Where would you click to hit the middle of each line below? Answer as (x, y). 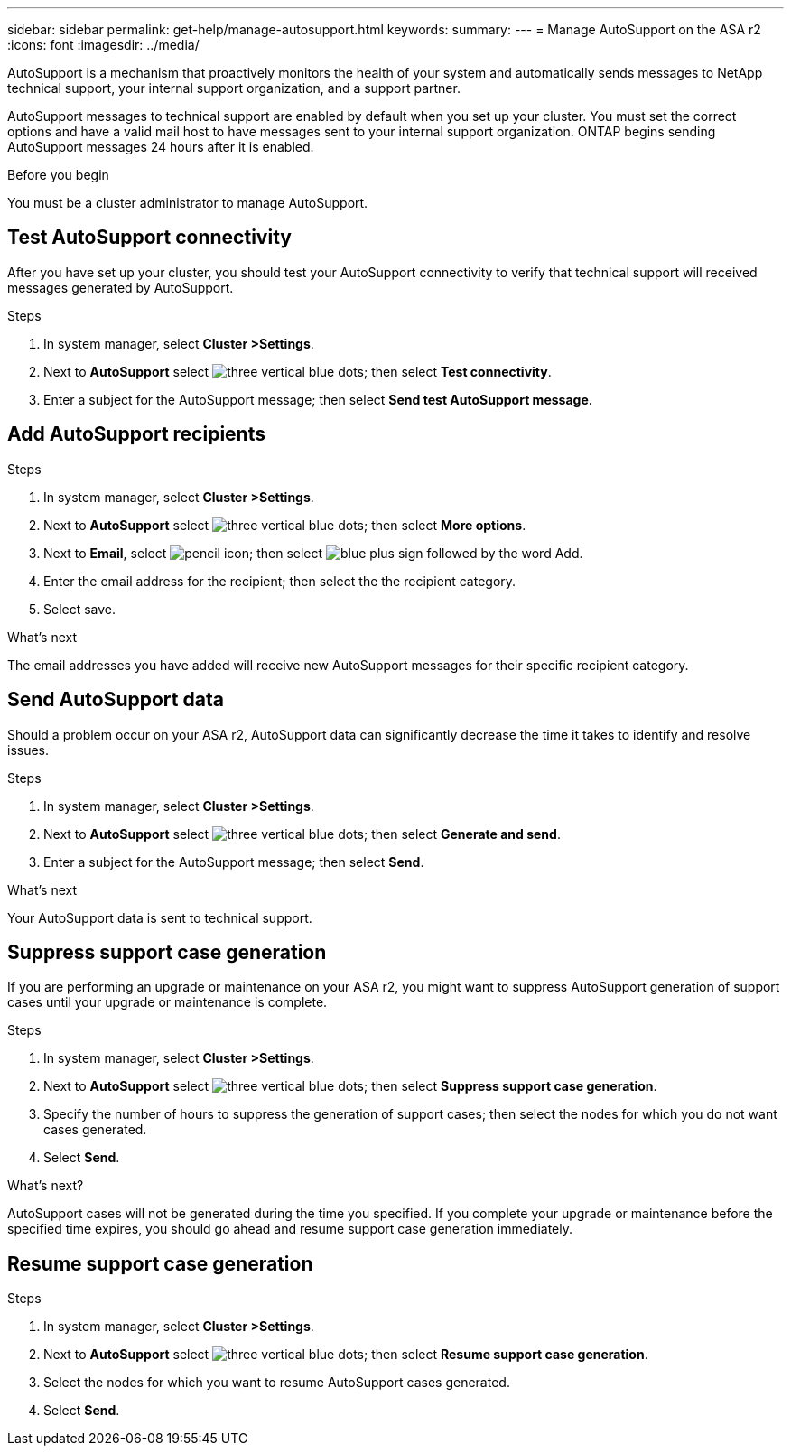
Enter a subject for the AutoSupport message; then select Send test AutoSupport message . (318, 399)
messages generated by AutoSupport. (121, 287)
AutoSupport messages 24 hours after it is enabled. (161, 147)
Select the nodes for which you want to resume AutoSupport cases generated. (277, 1383)
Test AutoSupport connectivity (149, 238)
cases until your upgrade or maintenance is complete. (168, 1002)
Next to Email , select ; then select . (313, 553)
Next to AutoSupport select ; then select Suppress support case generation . (350, 1086)
